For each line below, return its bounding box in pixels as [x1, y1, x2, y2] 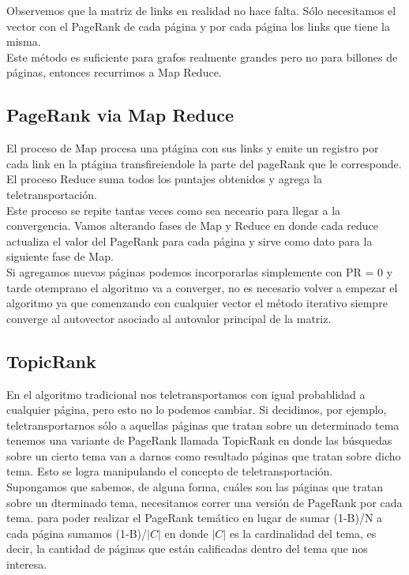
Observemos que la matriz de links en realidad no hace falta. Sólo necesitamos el [6, 2, 396, 18]
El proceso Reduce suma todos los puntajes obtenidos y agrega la [6, 171, 322, 187]
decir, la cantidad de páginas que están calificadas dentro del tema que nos [6, 540, 368, 557]
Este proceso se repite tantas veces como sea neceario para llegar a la [6, 201, 341, 218]
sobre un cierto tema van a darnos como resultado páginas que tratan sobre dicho [6, 447, 401, 464]
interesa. [6, 556, 47, 573]
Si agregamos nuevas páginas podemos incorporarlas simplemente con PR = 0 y [6, 263, 393, 280]
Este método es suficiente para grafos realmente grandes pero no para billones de [6, 48, 398, 65]
